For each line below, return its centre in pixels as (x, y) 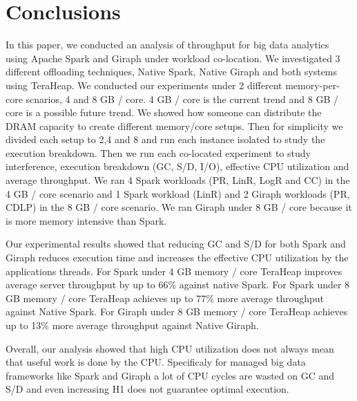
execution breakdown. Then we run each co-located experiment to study (158, 152)
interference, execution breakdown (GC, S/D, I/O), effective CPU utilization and (177, 166)
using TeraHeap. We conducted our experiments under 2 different (144, 85)
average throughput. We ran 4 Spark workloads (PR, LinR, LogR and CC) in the (178, 180)
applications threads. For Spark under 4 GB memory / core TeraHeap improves (174, 271)
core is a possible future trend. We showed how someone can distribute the (164, 112)
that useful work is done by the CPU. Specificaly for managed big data (156, 362)
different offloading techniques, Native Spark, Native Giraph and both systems (172, 72)
